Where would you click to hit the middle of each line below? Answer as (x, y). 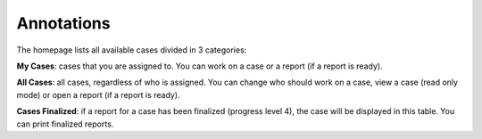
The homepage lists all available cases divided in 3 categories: (132, 50)
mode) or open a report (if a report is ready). (98, 94)
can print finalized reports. (65, 124)
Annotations (63, 23)
